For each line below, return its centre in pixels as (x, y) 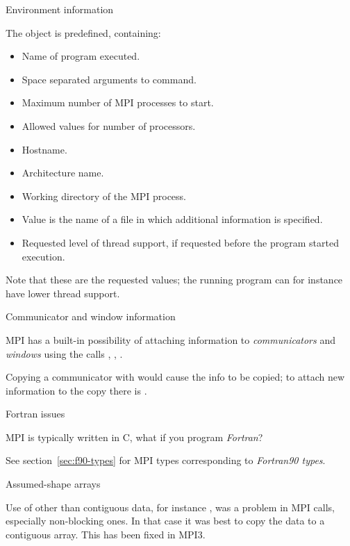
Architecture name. (63, 173)
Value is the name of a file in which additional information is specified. (172, 219)
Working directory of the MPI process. (104, 196)
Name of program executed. (81, 56)
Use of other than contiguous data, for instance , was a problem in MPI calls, (170, 507)
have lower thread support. (63, 293)
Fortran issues (35, 414)
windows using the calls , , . (64, 353)
